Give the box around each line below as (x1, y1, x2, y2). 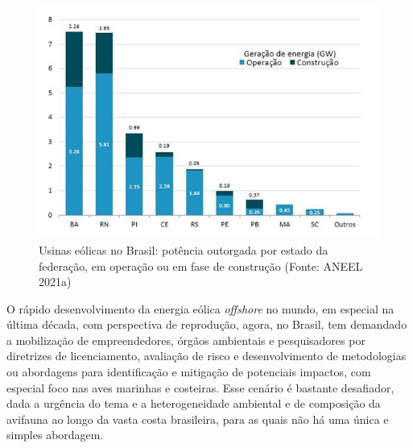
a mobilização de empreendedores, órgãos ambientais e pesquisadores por (6, 331, 366, 348)
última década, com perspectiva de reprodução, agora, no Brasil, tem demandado (6, 316, 407, 333)
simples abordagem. (6, 426, 104, 443)
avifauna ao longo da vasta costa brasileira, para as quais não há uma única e (6, 410, 389, 427)
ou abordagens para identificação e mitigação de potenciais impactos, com (6, 363, 371, 380)
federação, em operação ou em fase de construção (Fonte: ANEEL (39, 257, 363, 274)
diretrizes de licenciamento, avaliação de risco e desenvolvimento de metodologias (6, 347, 407, 364)
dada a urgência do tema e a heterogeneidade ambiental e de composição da (6, 395, 381, 412)
